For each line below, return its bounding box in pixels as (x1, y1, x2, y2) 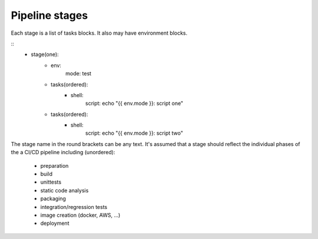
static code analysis (40, 187, 89, 194)
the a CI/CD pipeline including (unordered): (11, 149, 115, 156)
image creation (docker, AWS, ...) (40, 211, 121, 218)
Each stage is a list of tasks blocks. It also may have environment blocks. (11, 29, 188, 36)
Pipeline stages (11, 9, 88, 22)
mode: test (65, 70, 91, 77)
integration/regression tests (40, 203, 108, 210)
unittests (40, 178, 62, 185)
